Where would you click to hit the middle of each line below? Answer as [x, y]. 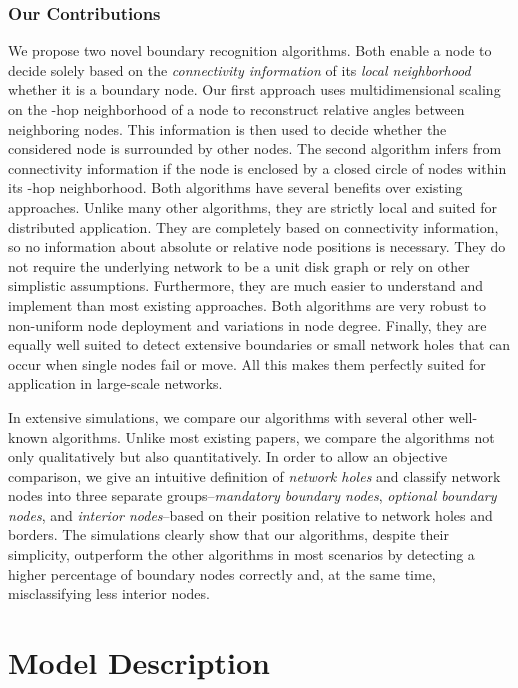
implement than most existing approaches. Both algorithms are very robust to [247, 304]
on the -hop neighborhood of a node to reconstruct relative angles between [236, 109]
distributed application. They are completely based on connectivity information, [253, 226]
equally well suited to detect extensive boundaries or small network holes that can [259, 344]
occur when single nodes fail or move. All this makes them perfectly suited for [247, 363]
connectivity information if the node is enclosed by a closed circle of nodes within [257, 167]
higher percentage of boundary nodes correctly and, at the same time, [222, 573]
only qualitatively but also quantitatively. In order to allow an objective [228, 456]
